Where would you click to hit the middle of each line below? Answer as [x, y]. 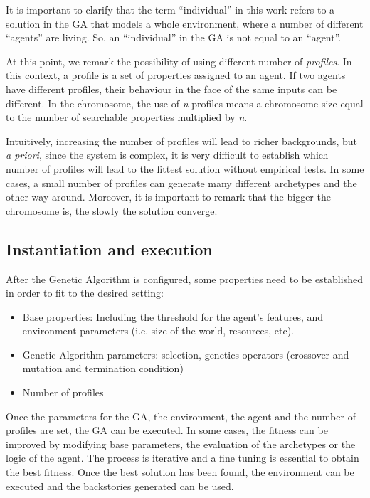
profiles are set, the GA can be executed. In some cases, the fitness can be [167, 430]
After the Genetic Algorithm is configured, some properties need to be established [184, 279]
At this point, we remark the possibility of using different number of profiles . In [179, 61]
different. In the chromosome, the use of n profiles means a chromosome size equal [185, 103]
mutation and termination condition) [103, 368]
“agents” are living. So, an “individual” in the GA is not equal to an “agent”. [174, 37]
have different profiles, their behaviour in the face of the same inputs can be [171, 89]
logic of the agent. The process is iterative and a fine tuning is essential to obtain [183, 458]
